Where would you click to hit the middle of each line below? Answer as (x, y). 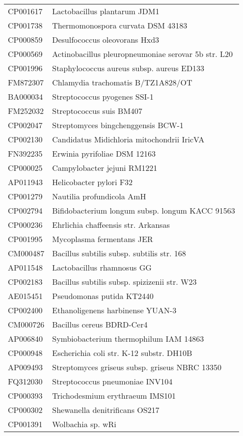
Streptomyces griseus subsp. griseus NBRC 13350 (137, 367)
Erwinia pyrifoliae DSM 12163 (104, 153)
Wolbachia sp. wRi (84, 424)
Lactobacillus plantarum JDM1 (106, 11)
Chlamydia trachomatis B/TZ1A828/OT (122, 82)
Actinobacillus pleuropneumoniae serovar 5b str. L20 (143, 54)
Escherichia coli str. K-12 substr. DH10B (122, 353)
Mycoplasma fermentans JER (103, 239)
